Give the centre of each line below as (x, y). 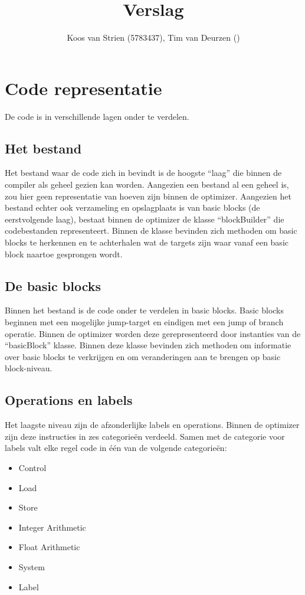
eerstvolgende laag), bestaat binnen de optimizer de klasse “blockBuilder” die (145, 219)
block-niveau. (29, 368)
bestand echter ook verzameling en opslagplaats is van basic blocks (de (132, 207)
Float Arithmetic (49, 547)
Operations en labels (69, 400)
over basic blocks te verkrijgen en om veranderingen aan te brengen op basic (143, 356)
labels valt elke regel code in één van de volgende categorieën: (116, 448)
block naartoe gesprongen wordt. (64, 254)
